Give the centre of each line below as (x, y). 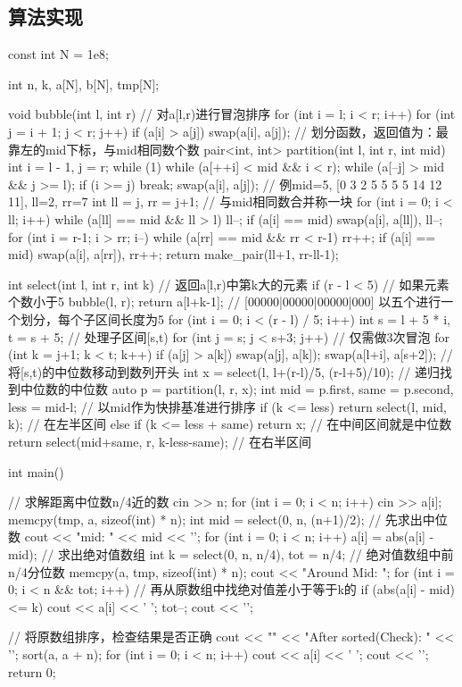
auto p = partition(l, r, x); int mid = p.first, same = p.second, (283, 389)
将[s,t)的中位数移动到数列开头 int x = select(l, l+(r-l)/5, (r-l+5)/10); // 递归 (224, 371)
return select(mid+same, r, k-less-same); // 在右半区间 (160, 442)
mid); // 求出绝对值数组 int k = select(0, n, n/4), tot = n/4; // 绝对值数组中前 (231, 554)
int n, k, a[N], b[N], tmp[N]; (84, 84)
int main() (36, 471)
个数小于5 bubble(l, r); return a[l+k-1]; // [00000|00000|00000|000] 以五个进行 (225, 302)
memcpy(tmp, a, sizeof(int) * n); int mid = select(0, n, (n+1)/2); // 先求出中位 (228, 519)
